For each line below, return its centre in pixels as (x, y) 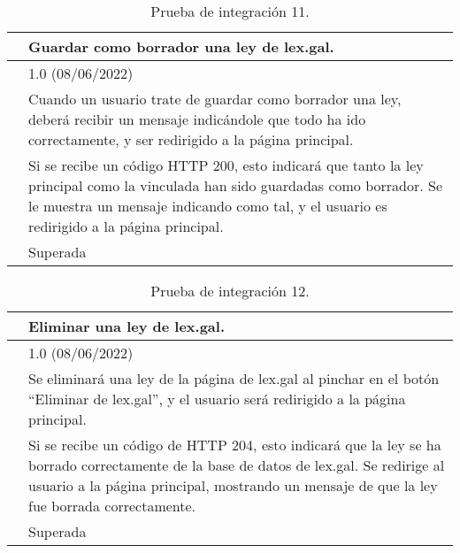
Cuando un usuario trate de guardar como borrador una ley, (215, 99)
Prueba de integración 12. (230, 291)
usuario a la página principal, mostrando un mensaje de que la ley (233, 485)
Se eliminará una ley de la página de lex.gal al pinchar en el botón (234, 378)
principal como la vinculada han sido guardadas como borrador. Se (236, 185)
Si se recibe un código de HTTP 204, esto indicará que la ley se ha (235, 445)
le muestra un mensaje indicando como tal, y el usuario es (208, 206)
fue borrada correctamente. (112, 506)
